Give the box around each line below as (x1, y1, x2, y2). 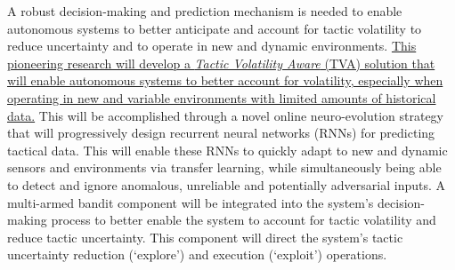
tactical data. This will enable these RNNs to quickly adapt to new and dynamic (7, 140, 448, 159)
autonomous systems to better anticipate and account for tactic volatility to (7, 19, 422, 37)
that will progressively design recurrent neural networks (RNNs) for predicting (7, 123, 435, 142)
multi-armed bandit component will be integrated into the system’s (7, 193, 374, 211)
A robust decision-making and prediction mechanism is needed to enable (7, 2, 402, 20)
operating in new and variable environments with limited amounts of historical (7, 88, 436, 107)
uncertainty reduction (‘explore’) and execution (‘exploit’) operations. (7, 245, 387, 264)
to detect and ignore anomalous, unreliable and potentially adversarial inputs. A (7, 175, 445, 194)
